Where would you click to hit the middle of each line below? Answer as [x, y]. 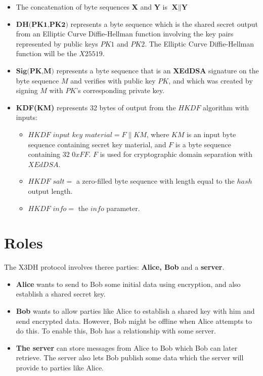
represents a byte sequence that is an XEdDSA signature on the [158, 70]
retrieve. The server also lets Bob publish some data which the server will [130, 358]
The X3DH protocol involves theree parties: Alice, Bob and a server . [114, 267]
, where [158, 134]
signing [27, 90]
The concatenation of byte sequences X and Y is [92, 7]
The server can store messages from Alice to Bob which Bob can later [127, 347]
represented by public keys [57, 43]
